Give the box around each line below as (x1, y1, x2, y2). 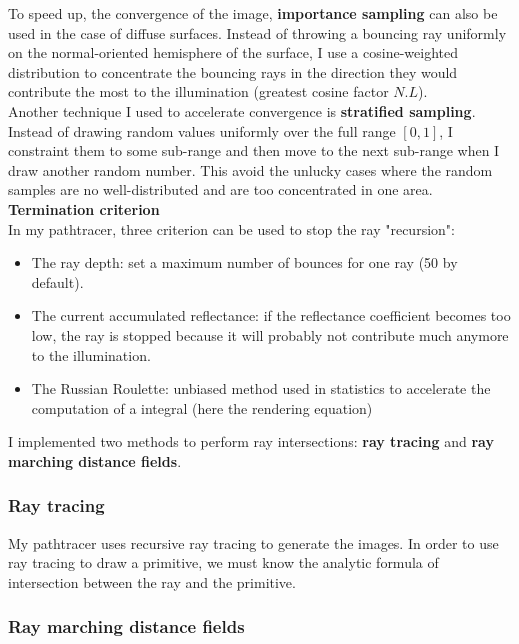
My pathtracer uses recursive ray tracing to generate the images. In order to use (8, 532, 499, 553)
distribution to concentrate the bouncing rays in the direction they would (8, 61, 458, 82)
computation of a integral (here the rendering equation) (31, 397, 373, 418)
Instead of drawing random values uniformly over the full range (8, 120, 396, 141)
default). (31, 271, 84, 292)
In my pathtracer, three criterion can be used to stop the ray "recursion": (8, 218, 455, 239)
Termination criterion (8, 198, 160, 219)
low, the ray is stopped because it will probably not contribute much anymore (31, 324, 509, 345)
